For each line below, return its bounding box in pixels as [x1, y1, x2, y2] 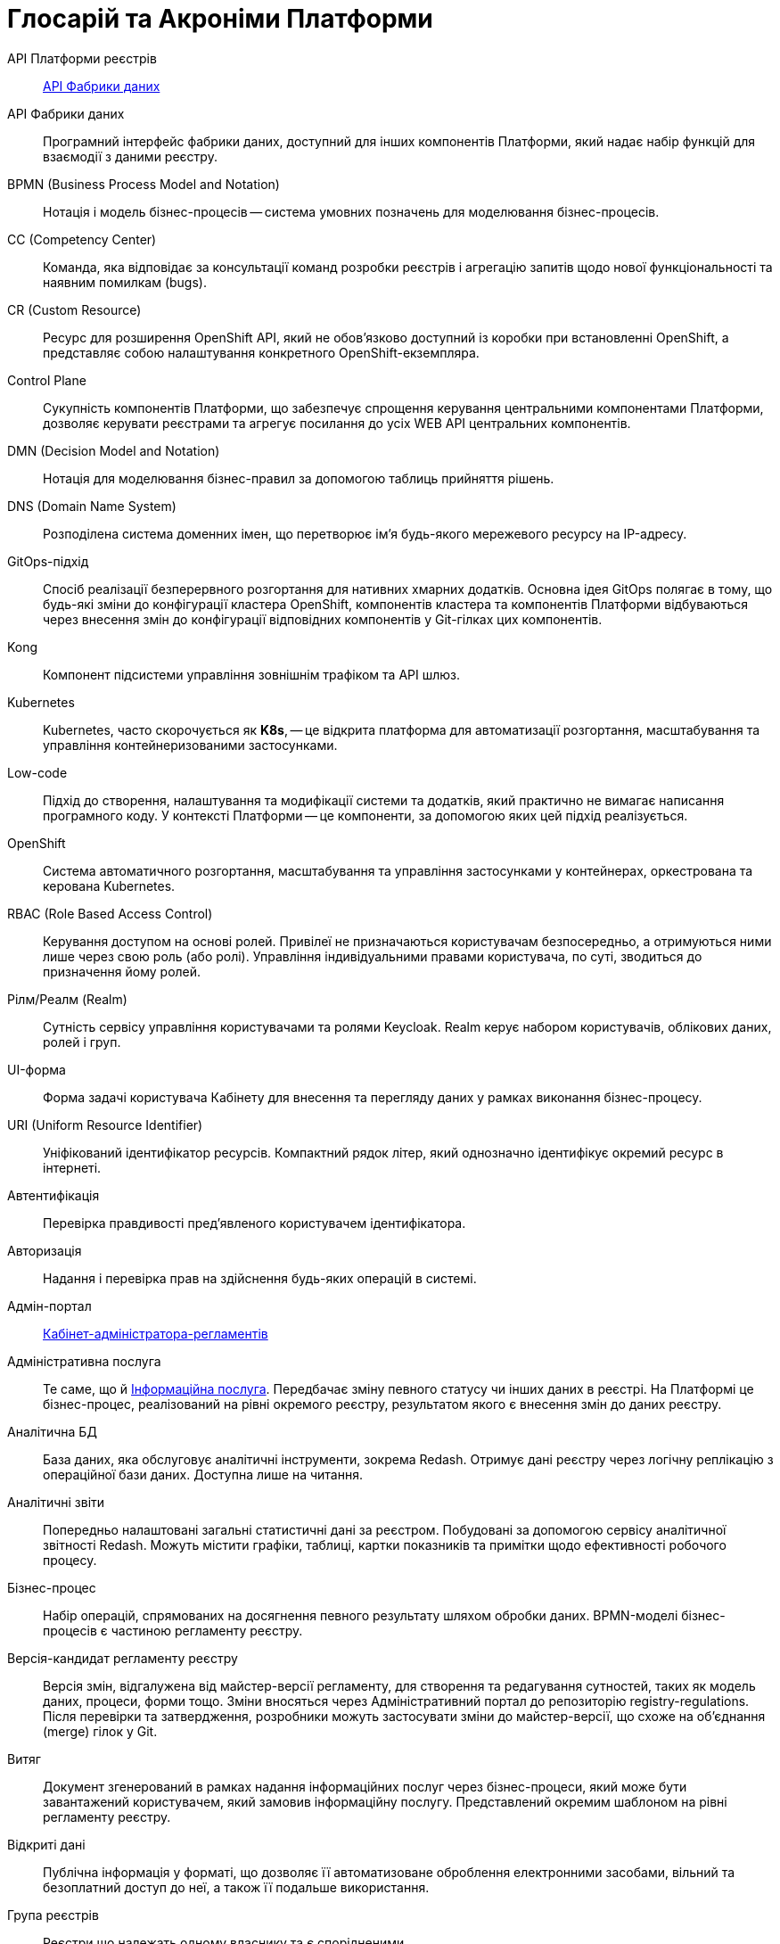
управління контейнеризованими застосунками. [43, 737, 338, 753]
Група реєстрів [7, 1907, 99, 1923]
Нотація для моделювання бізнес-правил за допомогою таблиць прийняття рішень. [43, 470, 554, 486]
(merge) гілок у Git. [43, 1723, 158, 1739]
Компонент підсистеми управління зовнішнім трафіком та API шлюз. [43, 666, 461, 682]
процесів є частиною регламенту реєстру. [43, 1622, 303, 1638]
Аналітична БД [7, 1423, 97, 1439]
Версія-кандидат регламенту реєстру [7, 1650, 238, 1666]
